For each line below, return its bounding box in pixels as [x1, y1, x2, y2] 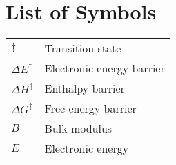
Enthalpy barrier [44, 80, 125, 97]
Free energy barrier [44, 100, 137, 117]
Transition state [44, 40, 121, 57]
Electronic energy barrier [44, 60, 165, 77]
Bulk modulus [44, 120, 113, 137]
